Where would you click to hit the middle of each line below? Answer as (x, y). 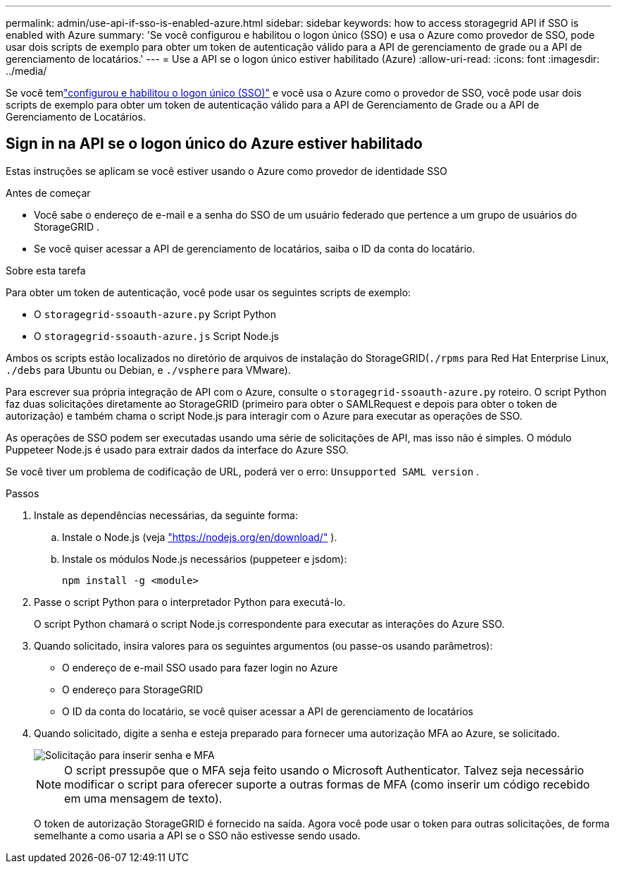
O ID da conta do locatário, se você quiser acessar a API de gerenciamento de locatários (268, 711)
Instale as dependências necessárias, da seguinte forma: (166, 515)
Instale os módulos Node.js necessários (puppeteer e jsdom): (205, 559)
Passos (23, 493)
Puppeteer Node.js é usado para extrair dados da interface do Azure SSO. (177, 449)
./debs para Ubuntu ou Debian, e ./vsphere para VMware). (148, 370)
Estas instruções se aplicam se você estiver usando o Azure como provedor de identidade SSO (226, 171)
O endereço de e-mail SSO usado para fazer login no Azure (200, 667)
